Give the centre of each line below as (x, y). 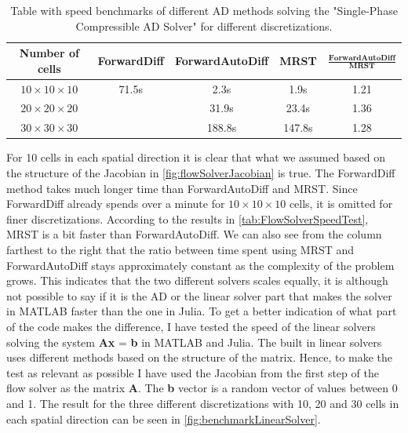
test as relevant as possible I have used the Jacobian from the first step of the (193, 372)
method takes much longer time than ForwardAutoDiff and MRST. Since (182, 188)
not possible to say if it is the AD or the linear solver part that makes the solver (199, 295)
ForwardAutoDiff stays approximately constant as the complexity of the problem (200, 265)
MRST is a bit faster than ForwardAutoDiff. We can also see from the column (194, 234)
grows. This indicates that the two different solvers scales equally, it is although (197, 280)
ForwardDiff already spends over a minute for (116, 204)
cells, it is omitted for (341, 204)
